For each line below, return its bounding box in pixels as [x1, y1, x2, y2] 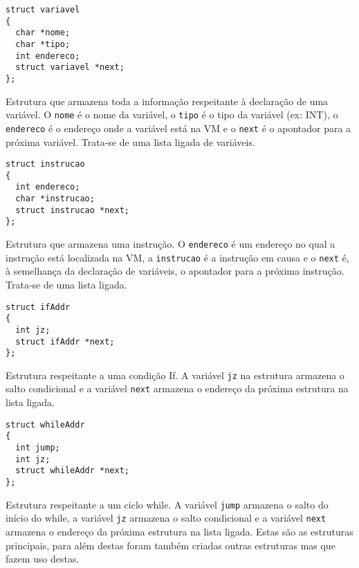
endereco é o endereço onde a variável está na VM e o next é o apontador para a [6, 120, 351, 135]
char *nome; [15, 28, 71, 38]
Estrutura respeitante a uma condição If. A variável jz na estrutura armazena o [6, 367, 344, 382]
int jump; [15, 443, 60, 453]
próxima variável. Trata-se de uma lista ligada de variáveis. [6, 134, 255, 149]
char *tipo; [15, 39, 71, 49]
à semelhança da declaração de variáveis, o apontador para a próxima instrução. [6, 264, 344, 278]
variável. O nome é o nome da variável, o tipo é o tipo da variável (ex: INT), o [6, 107, 338, 122]
